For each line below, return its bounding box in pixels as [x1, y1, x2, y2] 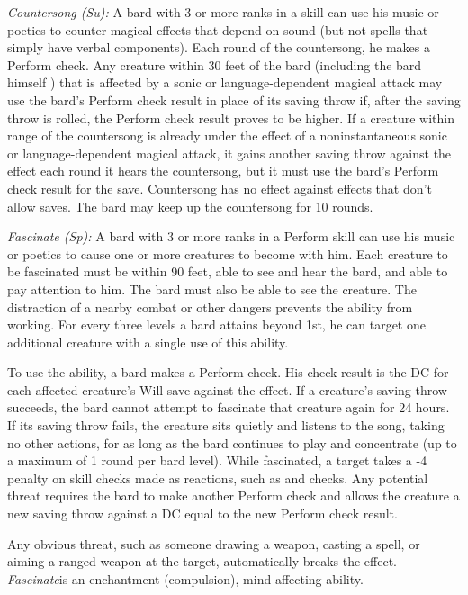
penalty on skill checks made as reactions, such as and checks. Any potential [7, 468, 428, 487]
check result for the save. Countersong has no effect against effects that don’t [7, 178, 432, 197]
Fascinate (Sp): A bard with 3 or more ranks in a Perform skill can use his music [7, 227, 455, 246]
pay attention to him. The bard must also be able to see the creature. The [7, 279, 417, 298]
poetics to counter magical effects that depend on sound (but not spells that [7, 20, 428, 39]
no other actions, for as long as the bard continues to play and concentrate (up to [7, 433, 457, 452]
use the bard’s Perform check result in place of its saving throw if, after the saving [7, 90, 461, 109]
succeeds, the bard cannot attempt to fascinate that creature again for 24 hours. [7, 398, 450, 417]
